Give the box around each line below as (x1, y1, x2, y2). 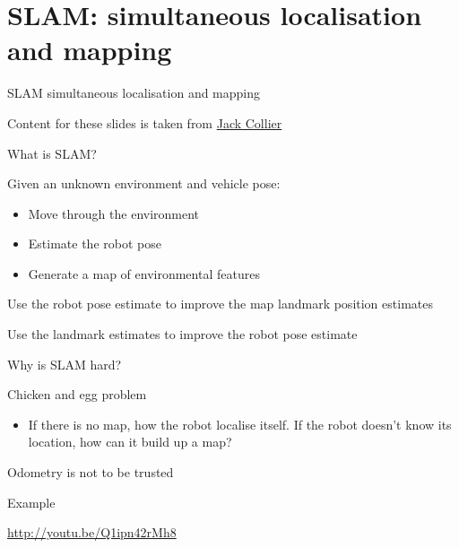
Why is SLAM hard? (7, 354, 122, 373)
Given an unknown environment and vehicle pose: (7, 174, 281, 193)
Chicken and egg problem (7, 385, 147, 404)
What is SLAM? (7, 144, 97, 162)
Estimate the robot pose (28, 234, 161, 253)
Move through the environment (28, 204, 200, 222)
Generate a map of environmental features (28, 264, 260, 283)
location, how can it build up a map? (28, 432, 232, 451)
